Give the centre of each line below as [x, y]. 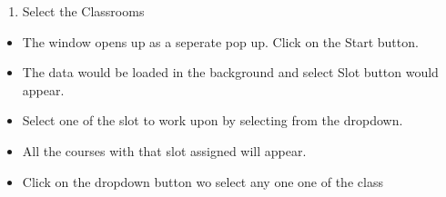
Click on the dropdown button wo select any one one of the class [203, 181]
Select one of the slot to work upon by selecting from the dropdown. [213, 120]
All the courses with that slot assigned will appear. [164, 150]
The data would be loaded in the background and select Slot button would [230, 72]
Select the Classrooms [83, 11]
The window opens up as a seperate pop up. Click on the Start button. [220, 41]
